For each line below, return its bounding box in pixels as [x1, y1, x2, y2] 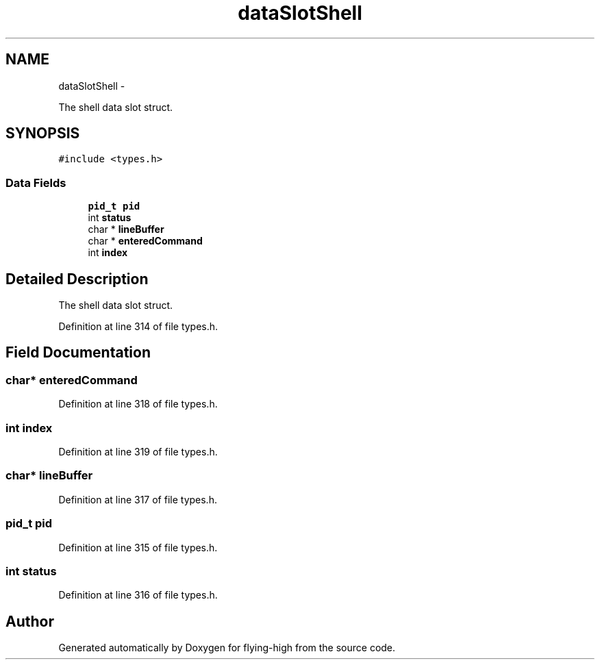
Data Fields [5, 175, 66, 190]
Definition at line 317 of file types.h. [58, 493, 217, 505]
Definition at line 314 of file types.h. [58, 321, 218, 333]
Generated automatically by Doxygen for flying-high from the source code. [58, 642, 396, 654]
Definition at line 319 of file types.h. [58, 446, 218, 457]
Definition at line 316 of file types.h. [58, 589, 218, 601]
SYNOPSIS [5, 125, 80, 142]
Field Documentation [5, 344, 151, 362]
